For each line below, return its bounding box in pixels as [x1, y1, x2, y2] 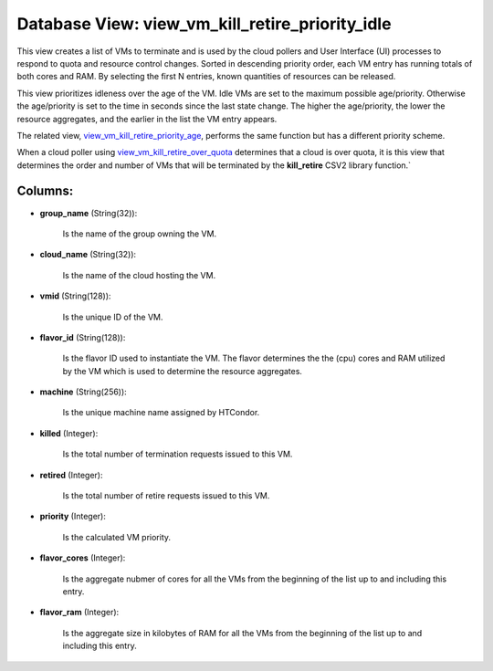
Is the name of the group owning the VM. [62, 228, 217, 239]
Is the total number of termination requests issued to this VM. [62, 448, 293, 460]
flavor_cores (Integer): [39, 552, 126, 563]
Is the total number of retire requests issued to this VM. [62, 490, 270, 501]
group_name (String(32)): [39, 207, 138, 218]
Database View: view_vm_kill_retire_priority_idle [16, 14, 392, 34]
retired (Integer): [39, 469, 103, 480]
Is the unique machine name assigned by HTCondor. [62, 407, 260, 418]
